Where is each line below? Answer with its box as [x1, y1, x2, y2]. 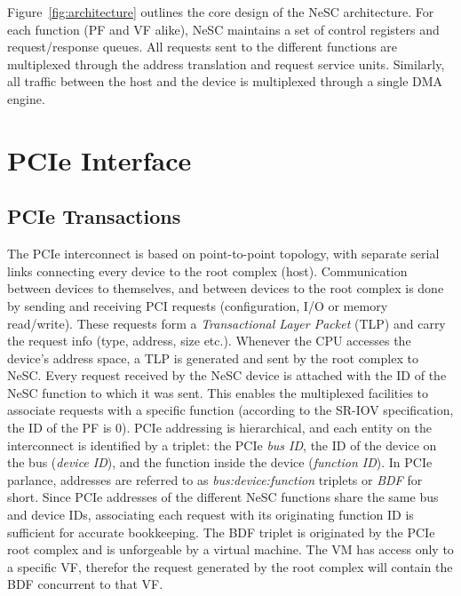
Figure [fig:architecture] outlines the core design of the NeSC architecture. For [7, 3, 434, 20]
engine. [7, 89, 45, 107]
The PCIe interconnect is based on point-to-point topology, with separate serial [7, 244, 440, 263]
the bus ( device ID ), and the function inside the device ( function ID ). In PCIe [7, 453, 433, 472]
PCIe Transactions [7, 203, 181, 230]
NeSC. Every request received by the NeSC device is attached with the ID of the [7, 366, 447, 385]
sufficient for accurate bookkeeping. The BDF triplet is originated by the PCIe [7, 522, 435, 541]
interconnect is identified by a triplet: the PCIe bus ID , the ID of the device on [7, 435, 437, 454]
